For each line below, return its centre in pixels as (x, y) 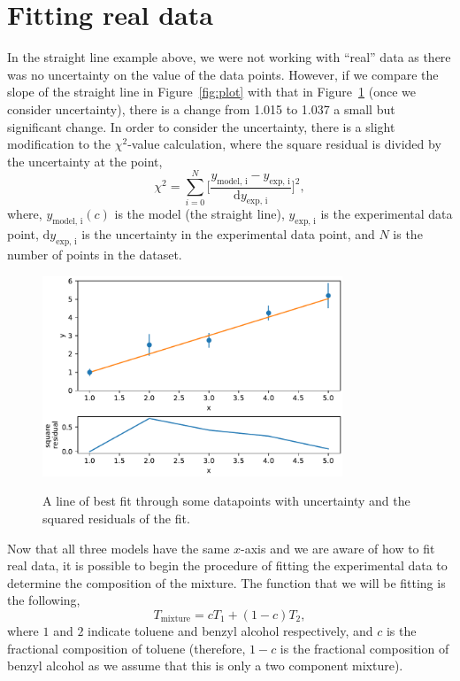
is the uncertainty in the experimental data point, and (228, 234)
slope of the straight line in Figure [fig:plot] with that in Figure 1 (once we (211, 92)
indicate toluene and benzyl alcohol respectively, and (230, 630)
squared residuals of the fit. (116, 518)
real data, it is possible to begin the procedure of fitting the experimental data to (227, 565)
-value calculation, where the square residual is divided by (284, 144)
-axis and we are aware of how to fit (338, 548)
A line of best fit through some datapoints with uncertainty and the (226, 501)
